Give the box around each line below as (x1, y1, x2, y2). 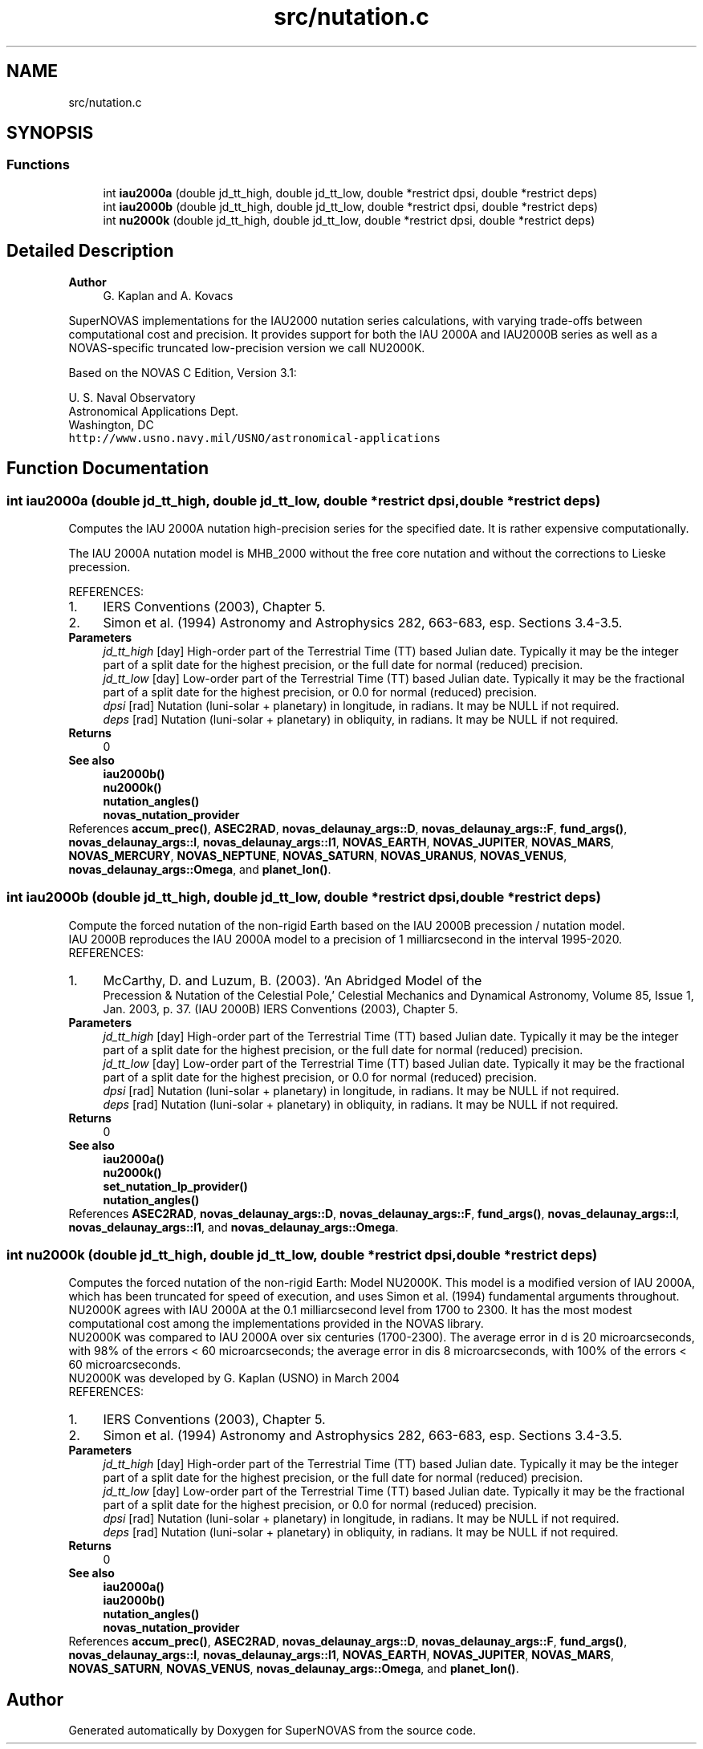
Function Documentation (6, 458, 209, 479)
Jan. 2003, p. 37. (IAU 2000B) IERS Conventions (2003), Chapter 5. (103, 1001, 458, 1016)
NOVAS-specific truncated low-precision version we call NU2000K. (68, 340, 425, 355)
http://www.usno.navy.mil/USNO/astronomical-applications (68, 431, 441, 444)
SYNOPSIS (6, 123, 94, 144)
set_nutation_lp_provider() (103, 1179, 248, 1193)
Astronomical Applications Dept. (68, 404, 239, 418)
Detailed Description (6, 241, 174, 262)
